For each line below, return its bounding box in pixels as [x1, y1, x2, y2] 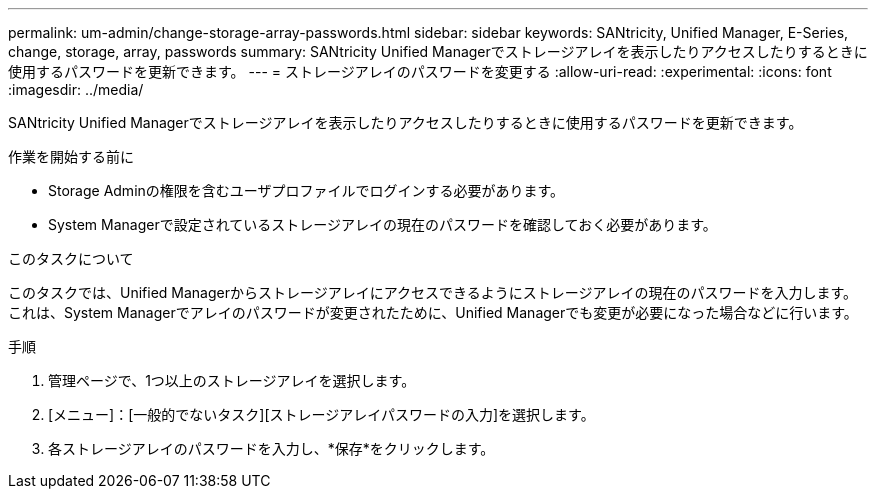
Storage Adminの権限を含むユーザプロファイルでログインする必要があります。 [48, 182, 565, 199]
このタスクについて [8, 250, 134, 267]
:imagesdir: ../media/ [8, 81, 144, 98]
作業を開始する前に [8, 148, 134, 165]
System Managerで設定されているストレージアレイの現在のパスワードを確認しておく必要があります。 [48, 216, 717, 233]
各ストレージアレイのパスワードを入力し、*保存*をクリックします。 [48, 440, 495, 457]
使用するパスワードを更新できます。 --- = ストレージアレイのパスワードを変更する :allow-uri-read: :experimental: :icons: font [8, 63, 832, 80]
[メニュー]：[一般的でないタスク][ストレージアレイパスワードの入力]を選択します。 [48, 406, 595, 423]
